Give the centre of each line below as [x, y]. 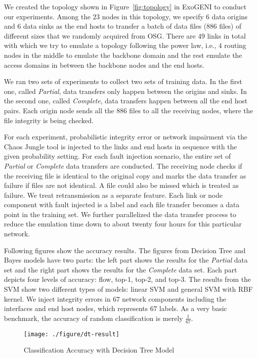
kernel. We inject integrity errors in [57, 298]
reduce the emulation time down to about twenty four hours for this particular [123, 224]
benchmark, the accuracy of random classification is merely [94, 318]
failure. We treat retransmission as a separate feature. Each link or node [113, 195]
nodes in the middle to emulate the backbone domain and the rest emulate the [123, 55]
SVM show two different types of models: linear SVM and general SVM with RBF [128, 289]
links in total [227, 35]
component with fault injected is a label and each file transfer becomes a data [122, 204]
